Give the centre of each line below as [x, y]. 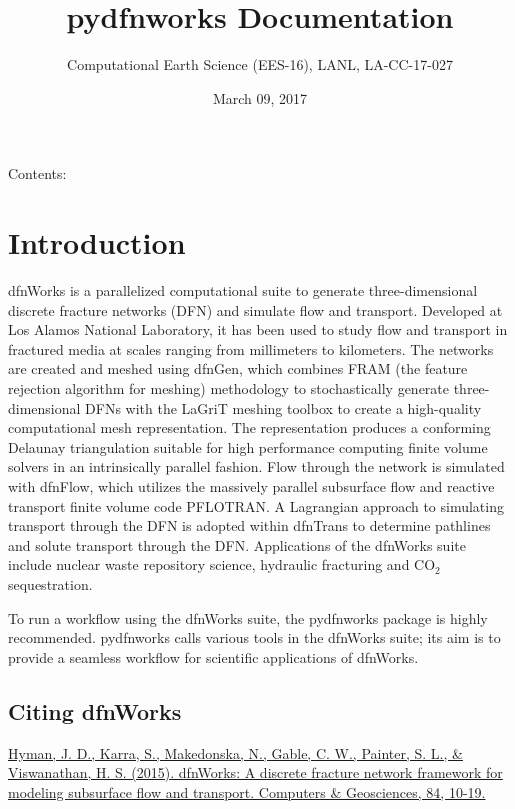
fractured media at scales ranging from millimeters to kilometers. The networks [251, 348]
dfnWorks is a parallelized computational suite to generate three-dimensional [243, 290]
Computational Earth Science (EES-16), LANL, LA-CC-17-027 [260, 64]
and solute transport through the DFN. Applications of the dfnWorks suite [237, 544]
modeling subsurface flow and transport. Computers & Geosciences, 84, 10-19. [247, 791]
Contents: [37, 173]
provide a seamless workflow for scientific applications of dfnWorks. [213, 656]
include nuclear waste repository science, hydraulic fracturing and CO [222, 564]
